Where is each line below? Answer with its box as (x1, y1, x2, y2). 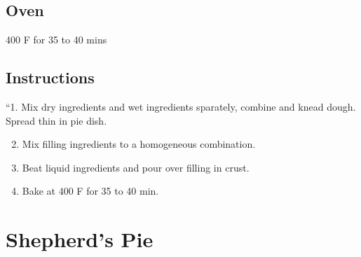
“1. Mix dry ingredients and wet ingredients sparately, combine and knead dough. (6, 99, 356, 113)
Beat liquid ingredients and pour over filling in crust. (22, 160, 250, 174)
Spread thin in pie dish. (6, 113, 107, 127)
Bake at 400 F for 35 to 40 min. (22, 183, 159, 198)
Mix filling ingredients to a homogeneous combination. (22, 137, 256, 151)
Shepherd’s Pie (6, 225, 154, 253)
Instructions (6, 67, 95, 88)
